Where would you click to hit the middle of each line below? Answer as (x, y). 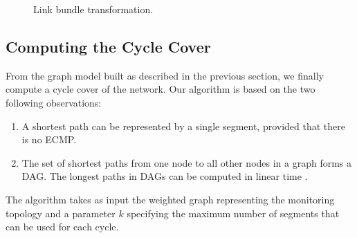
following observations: (54, 102)
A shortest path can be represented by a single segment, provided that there (184, 126)
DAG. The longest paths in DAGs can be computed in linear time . (165, 176)
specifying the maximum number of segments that (233, 213)
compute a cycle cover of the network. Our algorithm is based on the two (161, 89)
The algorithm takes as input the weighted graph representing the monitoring (170, 199)
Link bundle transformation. (93, 9)
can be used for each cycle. (62, 227)
